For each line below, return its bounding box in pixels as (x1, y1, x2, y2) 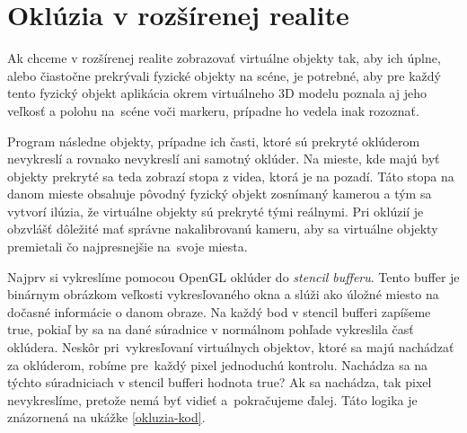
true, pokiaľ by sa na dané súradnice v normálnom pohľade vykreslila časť (7, 320, 414, 339)
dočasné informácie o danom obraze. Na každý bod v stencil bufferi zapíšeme (7, 302, 431, 321)
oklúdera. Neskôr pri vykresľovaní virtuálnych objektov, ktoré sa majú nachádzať (7, 338, 454, 357)
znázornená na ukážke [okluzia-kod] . (7, 408, 206, 427)
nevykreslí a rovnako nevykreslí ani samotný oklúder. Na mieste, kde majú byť (7, 149, 440, 168)
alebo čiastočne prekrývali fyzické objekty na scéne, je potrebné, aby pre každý (7, 66, 441, 84)
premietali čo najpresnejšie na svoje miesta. (7, 237, 248, 256)
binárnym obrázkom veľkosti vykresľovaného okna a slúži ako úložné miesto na (7, 285, 439, 304)
